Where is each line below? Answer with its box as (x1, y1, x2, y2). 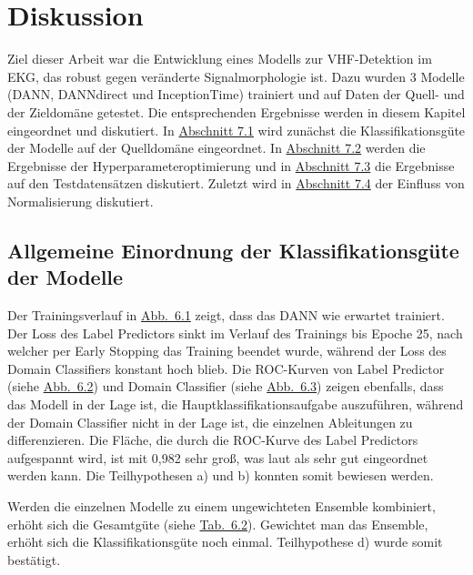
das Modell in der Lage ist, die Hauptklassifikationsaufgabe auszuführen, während (7, 395, 464, 414)
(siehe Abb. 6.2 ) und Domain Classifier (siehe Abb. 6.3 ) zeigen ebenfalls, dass (7, 377, 444, 396)
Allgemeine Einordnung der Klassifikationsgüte (7, 236, 459, 264)
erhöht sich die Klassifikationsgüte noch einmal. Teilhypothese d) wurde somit (7, 532, 443, 551)
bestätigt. (7, 550, 61, 569)
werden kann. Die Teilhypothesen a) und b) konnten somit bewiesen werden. (7, 466, 434, 485)
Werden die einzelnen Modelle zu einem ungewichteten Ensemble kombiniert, (7, 497, 436, 515)
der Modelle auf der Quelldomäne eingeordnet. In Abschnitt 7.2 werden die (7, 138, 426, 157)
